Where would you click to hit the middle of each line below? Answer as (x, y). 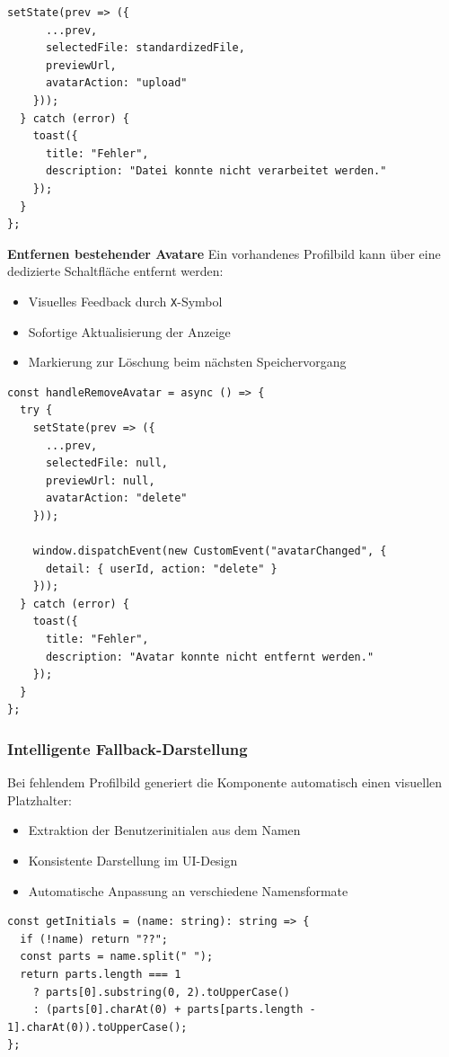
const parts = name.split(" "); (117, 957)
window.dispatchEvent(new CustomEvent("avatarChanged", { (210, 551)
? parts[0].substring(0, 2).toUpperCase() (161, 992)
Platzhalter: (40, 799)
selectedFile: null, (106, 463)
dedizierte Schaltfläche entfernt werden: (115, 271)
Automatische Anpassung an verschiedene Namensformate (188, 890)
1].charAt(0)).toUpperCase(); (97, 1027)
